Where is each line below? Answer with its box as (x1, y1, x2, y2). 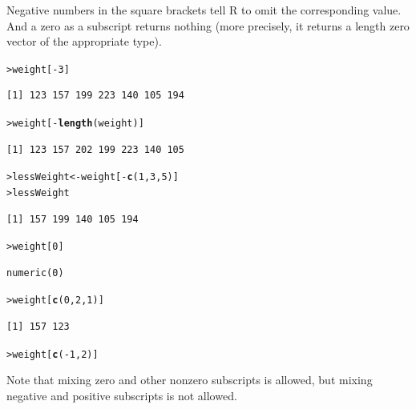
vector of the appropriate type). (6, 33, 162, 50)
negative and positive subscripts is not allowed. (6, 387, 237, 403)
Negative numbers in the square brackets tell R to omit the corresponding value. (6, 2, 402, 18)
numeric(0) (6, 267, 64, 279)
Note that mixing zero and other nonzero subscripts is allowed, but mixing (6, 371, 373, 388)
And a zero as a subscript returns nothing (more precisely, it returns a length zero (6, 17, 410, 34)
